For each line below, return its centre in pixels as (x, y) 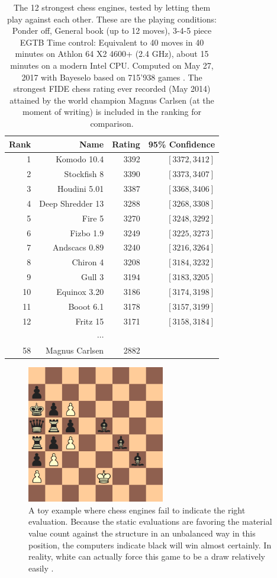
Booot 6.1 (86, 306)
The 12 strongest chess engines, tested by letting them (112, 7)
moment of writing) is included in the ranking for (112, 112)
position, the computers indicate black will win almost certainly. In (150, 545)
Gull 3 (92, 277)
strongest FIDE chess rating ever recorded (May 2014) (112, 89)
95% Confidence (182, 144)
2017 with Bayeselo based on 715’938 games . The (112, 77)
